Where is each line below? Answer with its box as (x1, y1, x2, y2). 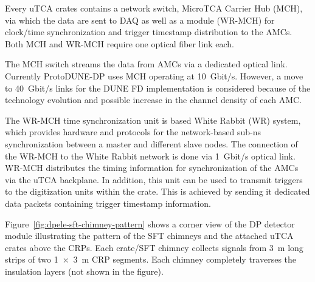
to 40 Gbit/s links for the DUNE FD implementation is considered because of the (5, 81, 311, 94)
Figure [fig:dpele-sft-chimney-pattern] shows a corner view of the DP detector (5, 217, 295, 230)
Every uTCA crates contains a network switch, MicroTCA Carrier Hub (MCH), (5, 2, 303, 14)
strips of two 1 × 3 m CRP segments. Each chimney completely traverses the (5, 253, 297, 266)
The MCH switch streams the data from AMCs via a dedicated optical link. (5, 58, 288, 70)
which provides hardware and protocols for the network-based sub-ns (5, 126, 261, 138)
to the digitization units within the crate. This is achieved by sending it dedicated (5, 185, 310, 198)
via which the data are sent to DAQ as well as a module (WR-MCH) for (5, 13, 275, 26)
